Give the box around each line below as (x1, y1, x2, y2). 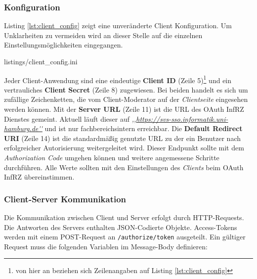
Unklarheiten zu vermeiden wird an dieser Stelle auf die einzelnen (4, 30, 203, 40)
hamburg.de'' (4, 123, 43, 134)
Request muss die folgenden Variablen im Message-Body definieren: (4, 241, 208, 251)
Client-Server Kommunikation (4, 192, 127, 205)
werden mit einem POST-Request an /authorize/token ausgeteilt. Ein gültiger (4, 232, 246, 242)
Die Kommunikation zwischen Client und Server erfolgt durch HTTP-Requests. (4, 212, 244, 222)
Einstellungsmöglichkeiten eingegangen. (4, 40, 123, 50)
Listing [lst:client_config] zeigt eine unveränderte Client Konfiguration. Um (4, 20, 232, 31)
